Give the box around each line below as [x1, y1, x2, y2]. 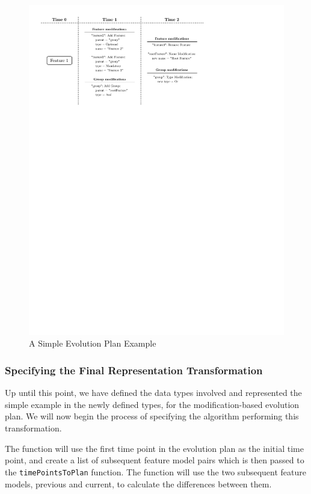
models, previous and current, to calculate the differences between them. [5, 477, 272, 490]
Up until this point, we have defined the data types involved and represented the [5, 386, 302, 399]
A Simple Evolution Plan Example [29, 337, 156, 350]
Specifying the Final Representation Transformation [5, 363, 263, 377]
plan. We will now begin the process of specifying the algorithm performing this [5, 410, 299, 422]
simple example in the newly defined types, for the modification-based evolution [5, 398, 300, 410]
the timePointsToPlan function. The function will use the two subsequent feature [5, 465, 306, 478]
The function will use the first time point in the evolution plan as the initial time [5, 442, 304, 454]
